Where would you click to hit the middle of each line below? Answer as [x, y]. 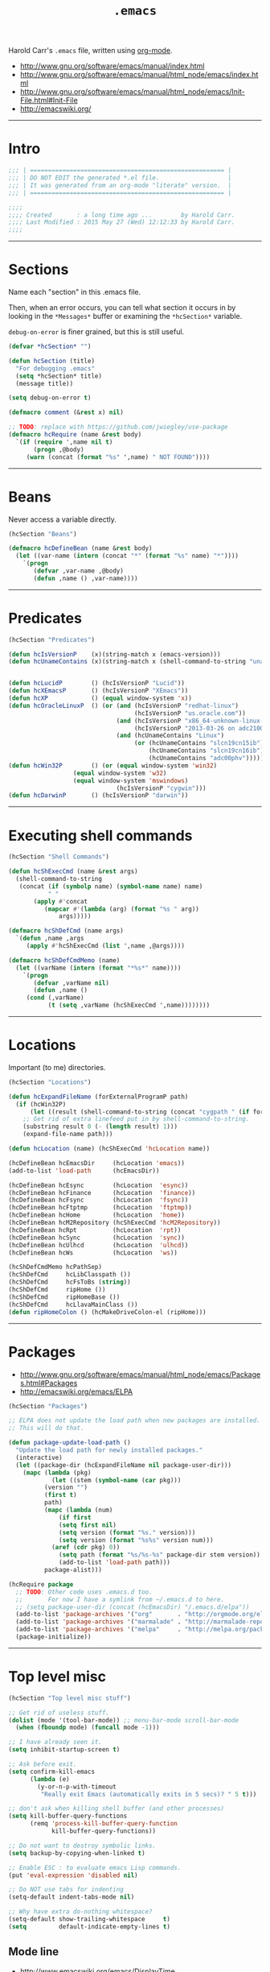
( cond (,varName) [55, 998]
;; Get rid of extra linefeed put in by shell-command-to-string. [136, 1119]
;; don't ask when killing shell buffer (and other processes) [117, 1809]
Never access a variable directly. [62, 519]
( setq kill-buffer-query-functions [68, 1816]
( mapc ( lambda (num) [78, 1510]
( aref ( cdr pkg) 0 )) [86, 1548]
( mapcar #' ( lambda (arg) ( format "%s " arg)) [121, 909]
